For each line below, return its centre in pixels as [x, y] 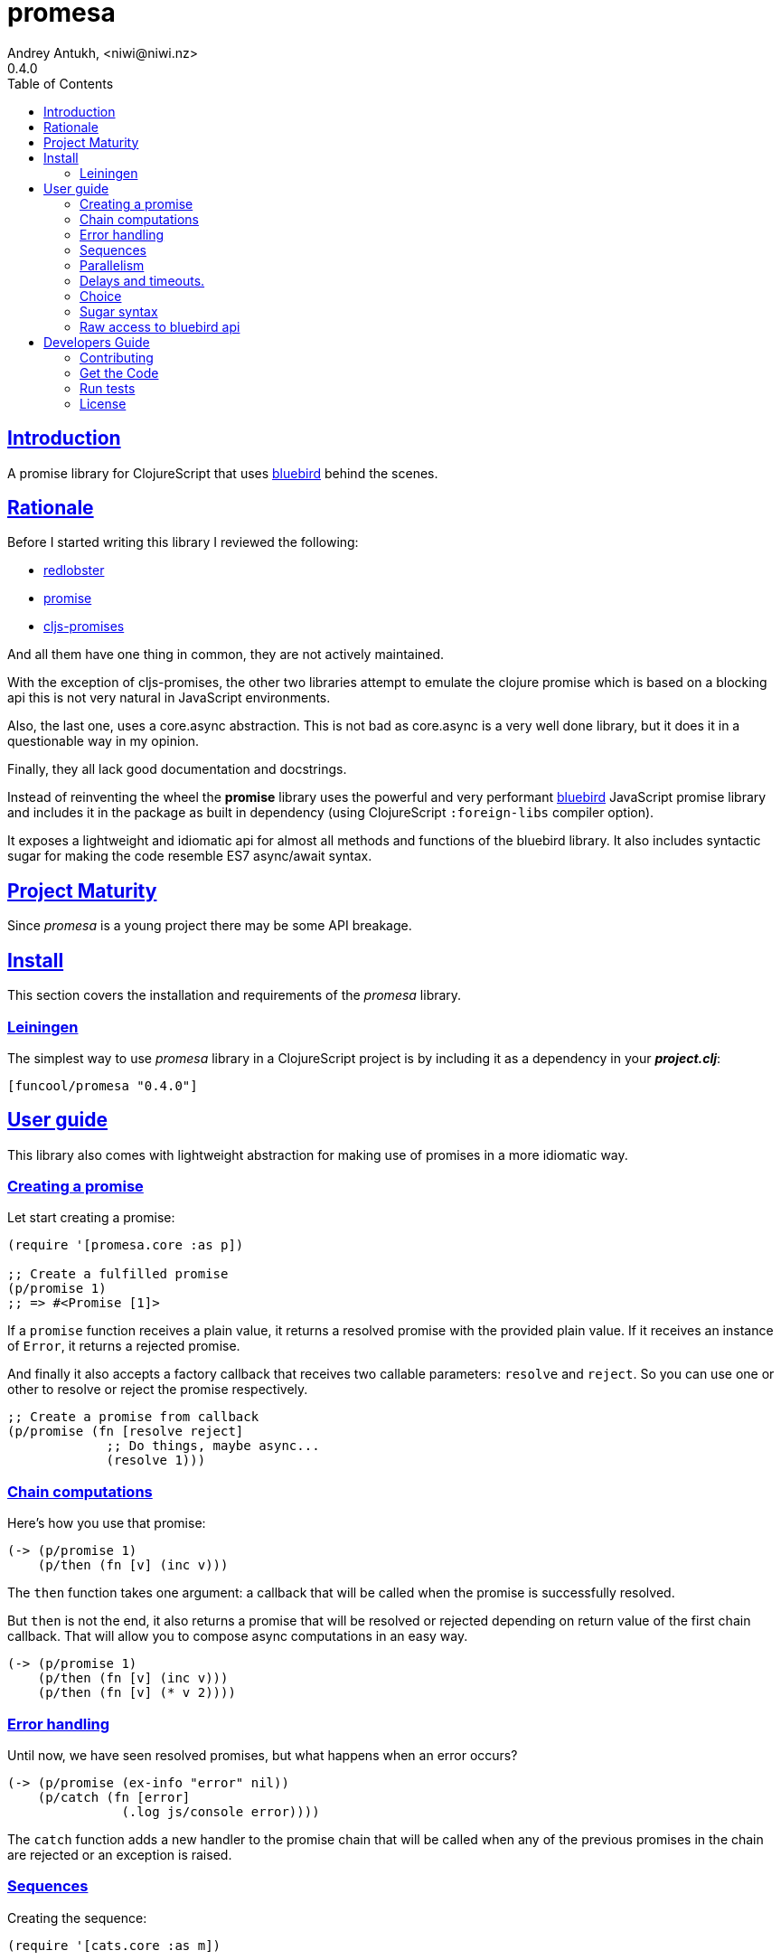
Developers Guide [97, 342]
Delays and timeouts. [142, 280]
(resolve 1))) [156, 1461]
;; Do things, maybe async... [213, 1446]
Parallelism [112, 265]
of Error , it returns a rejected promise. [124, 1346]
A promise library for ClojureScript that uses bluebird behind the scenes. [223, 473]
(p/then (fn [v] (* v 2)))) [136, 1693]
